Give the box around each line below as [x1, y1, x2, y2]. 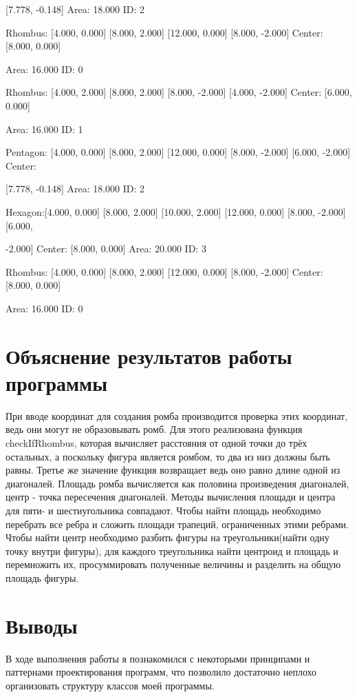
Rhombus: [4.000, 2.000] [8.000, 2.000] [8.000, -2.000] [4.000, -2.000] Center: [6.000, [6, 85, 352, 99]
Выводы [6, 611, 78, 639]
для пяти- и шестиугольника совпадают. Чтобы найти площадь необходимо [6, 503, 321, 517]
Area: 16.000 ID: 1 [6, 121, 83, 136]
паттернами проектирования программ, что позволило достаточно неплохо [6, 665, 317, 679]
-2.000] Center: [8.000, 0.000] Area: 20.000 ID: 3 [6, 241, 206, 256]
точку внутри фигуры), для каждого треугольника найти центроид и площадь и [6, 543, 338, 558]
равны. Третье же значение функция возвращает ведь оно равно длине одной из [6, 463, 340, 477]
